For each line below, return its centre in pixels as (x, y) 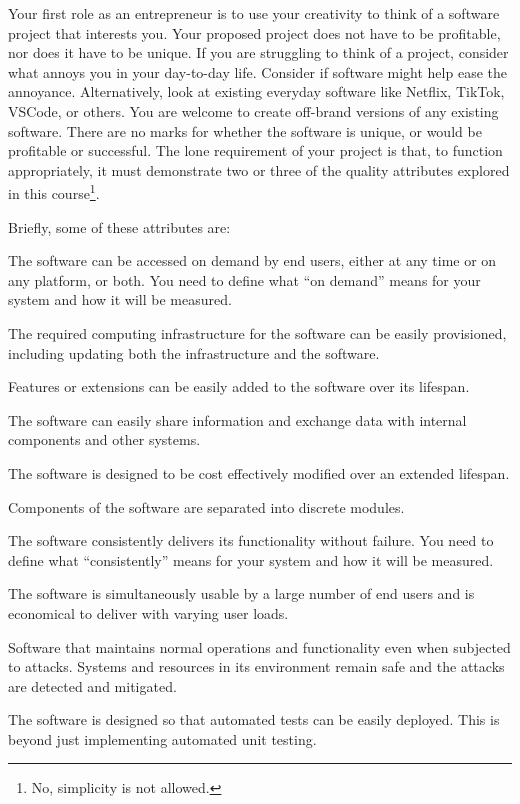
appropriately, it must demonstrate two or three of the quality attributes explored (259, 169)
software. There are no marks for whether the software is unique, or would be (245, 130)
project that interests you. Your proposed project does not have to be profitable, (254, 32)
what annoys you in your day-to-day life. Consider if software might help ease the (257, 71)
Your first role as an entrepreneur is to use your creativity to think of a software (254, 13)
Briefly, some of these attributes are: (119, 226)
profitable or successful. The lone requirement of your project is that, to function (255, 150)
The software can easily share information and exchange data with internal (237, 419)
